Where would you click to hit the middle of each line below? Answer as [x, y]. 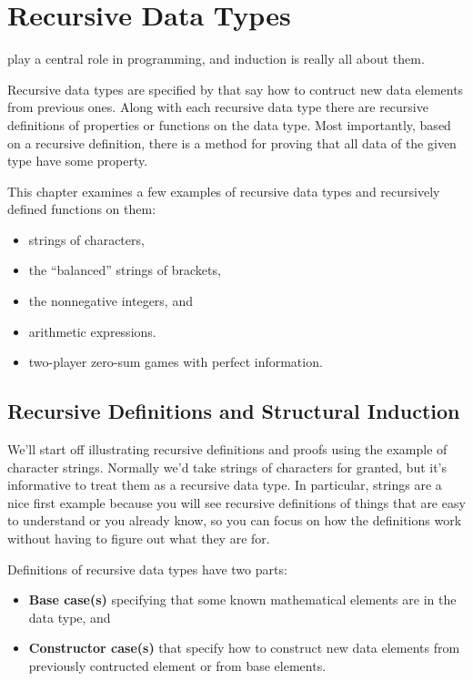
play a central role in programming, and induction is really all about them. [216, 59]
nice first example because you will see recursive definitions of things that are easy [236, 502]
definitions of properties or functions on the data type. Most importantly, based [229, 124]
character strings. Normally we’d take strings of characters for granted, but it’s [227, 467]
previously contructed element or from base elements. [177, 665]
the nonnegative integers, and [111, 301]
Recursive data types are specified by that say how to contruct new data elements [236, 89]
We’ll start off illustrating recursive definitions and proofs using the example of [227, 449]
